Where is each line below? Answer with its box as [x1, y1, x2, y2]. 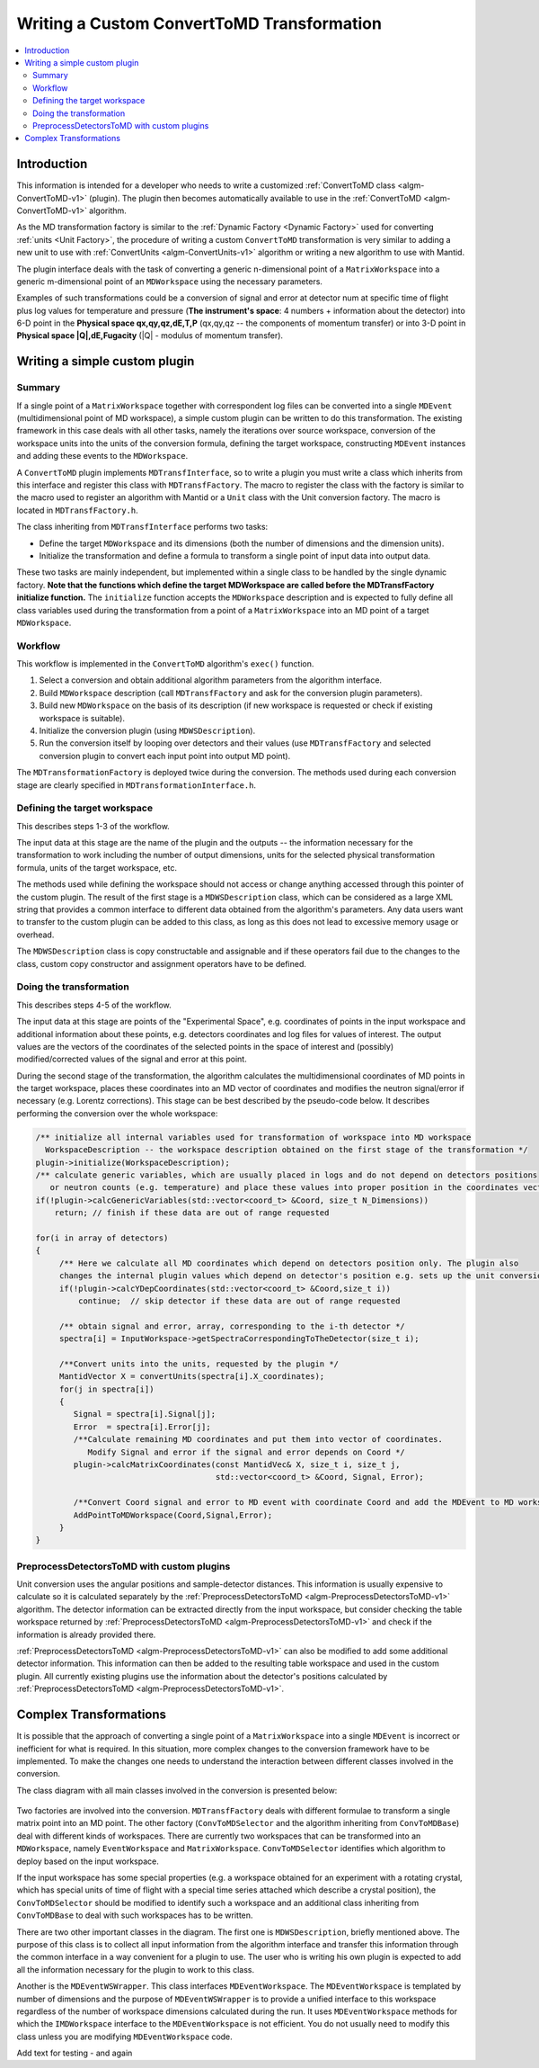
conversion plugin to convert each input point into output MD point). [39, 750, 291, 761]
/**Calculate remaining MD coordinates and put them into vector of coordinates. [73, 1435, 444, 1445]
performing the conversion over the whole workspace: [16, 1107, 218, 1119]
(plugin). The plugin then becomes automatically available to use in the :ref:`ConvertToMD [88, 192, 422, 203]
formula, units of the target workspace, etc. [16, 862, 177, 873]
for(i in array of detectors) [35, 1232, 169, 1243]
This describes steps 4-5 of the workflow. [16, 999, 172, 1010]
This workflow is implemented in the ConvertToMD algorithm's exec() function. [16, 658, 314, 669]
